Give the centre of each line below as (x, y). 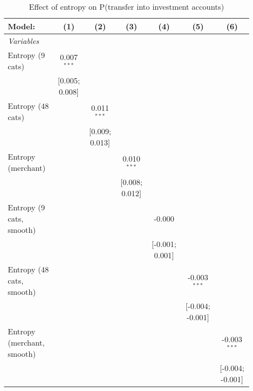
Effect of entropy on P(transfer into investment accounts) (126, 7)
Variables (24, 41)
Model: (22, 26)
